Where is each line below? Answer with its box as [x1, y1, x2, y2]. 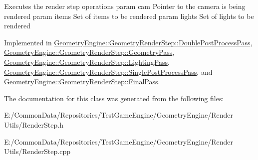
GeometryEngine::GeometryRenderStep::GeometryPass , [4, 47, 175, 57]
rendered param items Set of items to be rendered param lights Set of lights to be [4, 10, 254, 21]
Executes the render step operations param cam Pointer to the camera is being [4, 1, 246, 11]
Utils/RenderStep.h [4, 119, 63, 130]
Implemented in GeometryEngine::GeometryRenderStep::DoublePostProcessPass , [4, 37, 253, 47]
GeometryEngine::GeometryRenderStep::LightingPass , [4, 56, 170, 67]
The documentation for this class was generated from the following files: [4, 93, 224, 103]
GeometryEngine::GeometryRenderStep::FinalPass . [4, 76, 160, 87]
